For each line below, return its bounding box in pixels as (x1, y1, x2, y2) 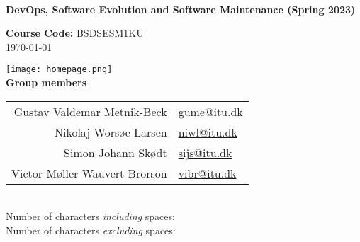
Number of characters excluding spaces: (6, 222, 176, 237)
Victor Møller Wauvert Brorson (11, 164, 167, 181)
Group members (6, 75, 87, 90)
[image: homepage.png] (6, 64, 113, 75)
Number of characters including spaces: (6, 209, 175, 224)
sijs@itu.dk (178, 144, 232, 161)
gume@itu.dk (178, 103, 243, 120)
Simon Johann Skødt (64, 144, 167, 161)
